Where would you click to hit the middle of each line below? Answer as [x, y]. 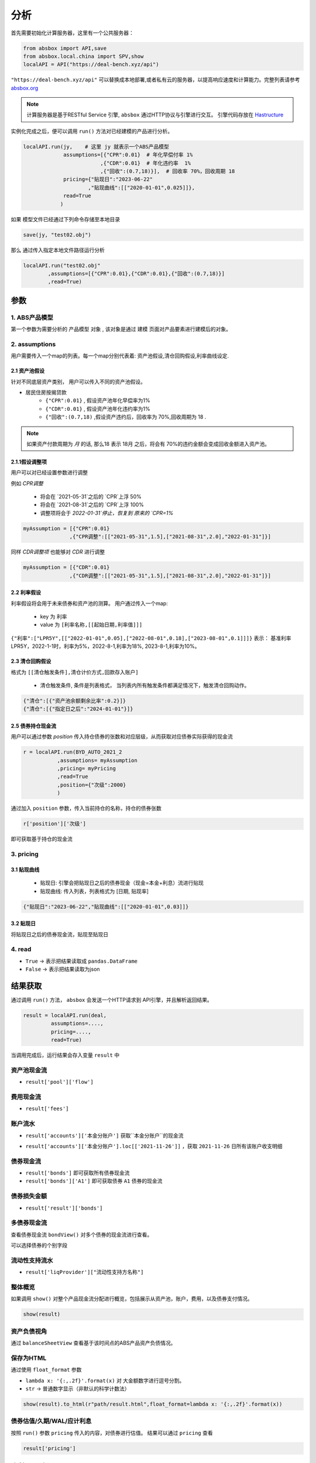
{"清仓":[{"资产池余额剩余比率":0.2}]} [75, 700]
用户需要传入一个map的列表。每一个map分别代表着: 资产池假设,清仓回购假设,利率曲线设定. [120, 356]
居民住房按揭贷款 [46, 392]
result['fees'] [47, 1109]
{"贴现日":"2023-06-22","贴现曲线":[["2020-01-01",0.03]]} [106, 906]
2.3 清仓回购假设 [31, 661]
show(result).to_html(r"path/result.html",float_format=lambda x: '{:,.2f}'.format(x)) [153, 1404]
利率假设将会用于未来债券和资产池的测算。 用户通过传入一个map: [89, 603]
